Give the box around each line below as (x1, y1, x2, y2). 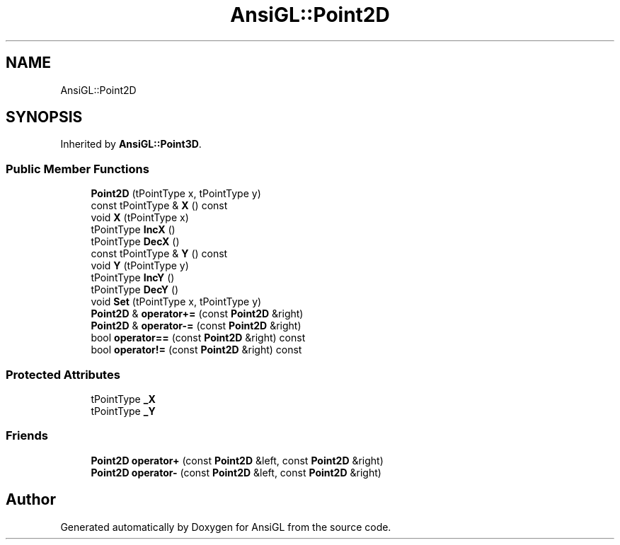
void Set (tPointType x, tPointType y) (91, 295, 262, 308)
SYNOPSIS (6, 108, 83, 127)
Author (6, 491, 56, 509)
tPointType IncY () (91, 271, 175, 284)
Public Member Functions (6, 161, 149, 176)
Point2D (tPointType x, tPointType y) (91, 187, 261, 200)
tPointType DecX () (91, 235, 180, 248)
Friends (6, 428, 48, 443)
